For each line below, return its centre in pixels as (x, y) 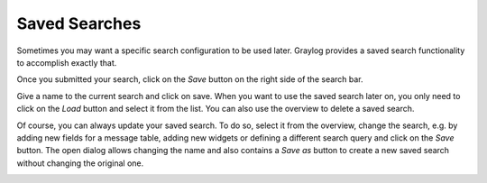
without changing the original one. (80, 163)
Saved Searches (79, 23)
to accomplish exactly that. (67, 62)
